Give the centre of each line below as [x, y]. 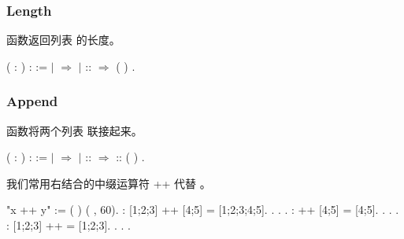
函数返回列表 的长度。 [63, 40]
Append [32, 101]
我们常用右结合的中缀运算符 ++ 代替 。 [109, 183]
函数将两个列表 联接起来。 [74, 130]
